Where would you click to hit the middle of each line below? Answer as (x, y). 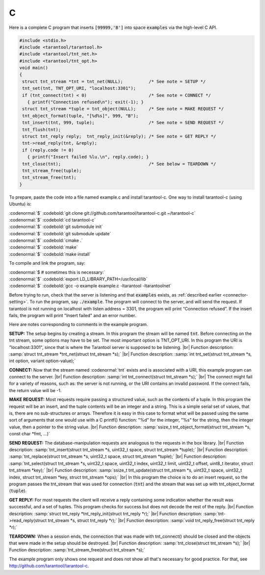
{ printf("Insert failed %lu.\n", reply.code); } (88, 157)
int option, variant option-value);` (42, 361)
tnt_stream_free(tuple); (52, 171)
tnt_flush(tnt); (42, 129)
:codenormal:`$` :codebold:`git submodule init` (56, 227)
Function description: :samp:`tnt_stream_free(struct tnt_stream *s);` (77, 550)
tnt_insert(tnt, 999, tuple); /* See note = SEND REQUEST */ (123, 123)
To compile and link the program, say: (47, 263)
